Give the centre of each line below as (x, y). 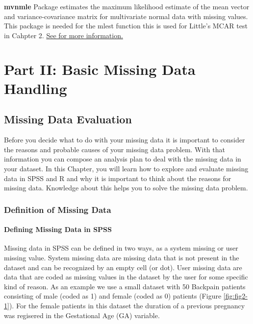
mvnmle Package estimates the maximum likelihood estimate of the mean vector (127, 6)
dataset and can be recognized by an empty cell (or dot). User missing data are (123, 267)
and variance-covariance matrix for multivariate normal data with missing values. (126, 16)
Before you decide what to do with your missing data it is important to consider (125, 140)
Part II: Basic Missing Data (100, 69)
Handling (36, 88)
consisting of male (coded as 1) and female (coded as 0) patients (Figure (113, 296)
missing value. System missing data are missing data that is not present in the (122, 257)
